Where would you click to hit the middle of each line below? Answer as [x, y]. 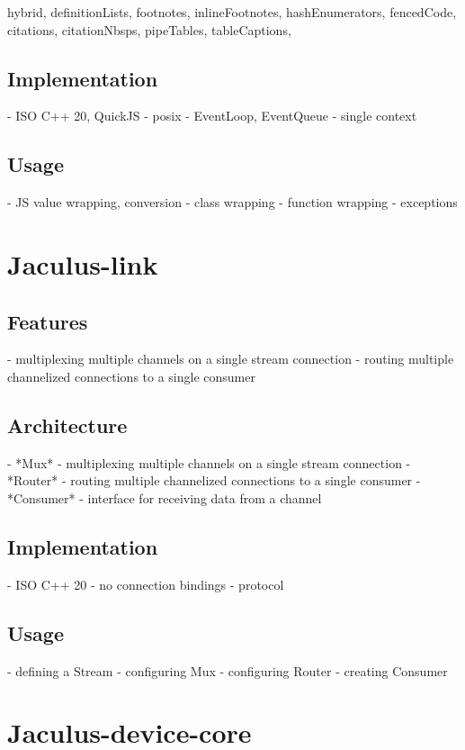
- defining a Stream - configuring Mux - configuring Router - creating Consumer [228, 670]
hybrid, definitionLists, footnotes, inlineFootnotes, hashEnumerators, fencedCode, [232, 12]
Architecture [67, 425]
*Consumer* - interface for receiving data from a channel [165, 497]
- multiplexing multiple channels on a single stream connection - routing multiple [231, 359]
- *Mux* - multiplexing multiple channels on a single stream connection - [209, 462]
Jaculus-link [83, 263]
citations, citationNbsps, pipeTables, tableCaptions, [149, 29]
